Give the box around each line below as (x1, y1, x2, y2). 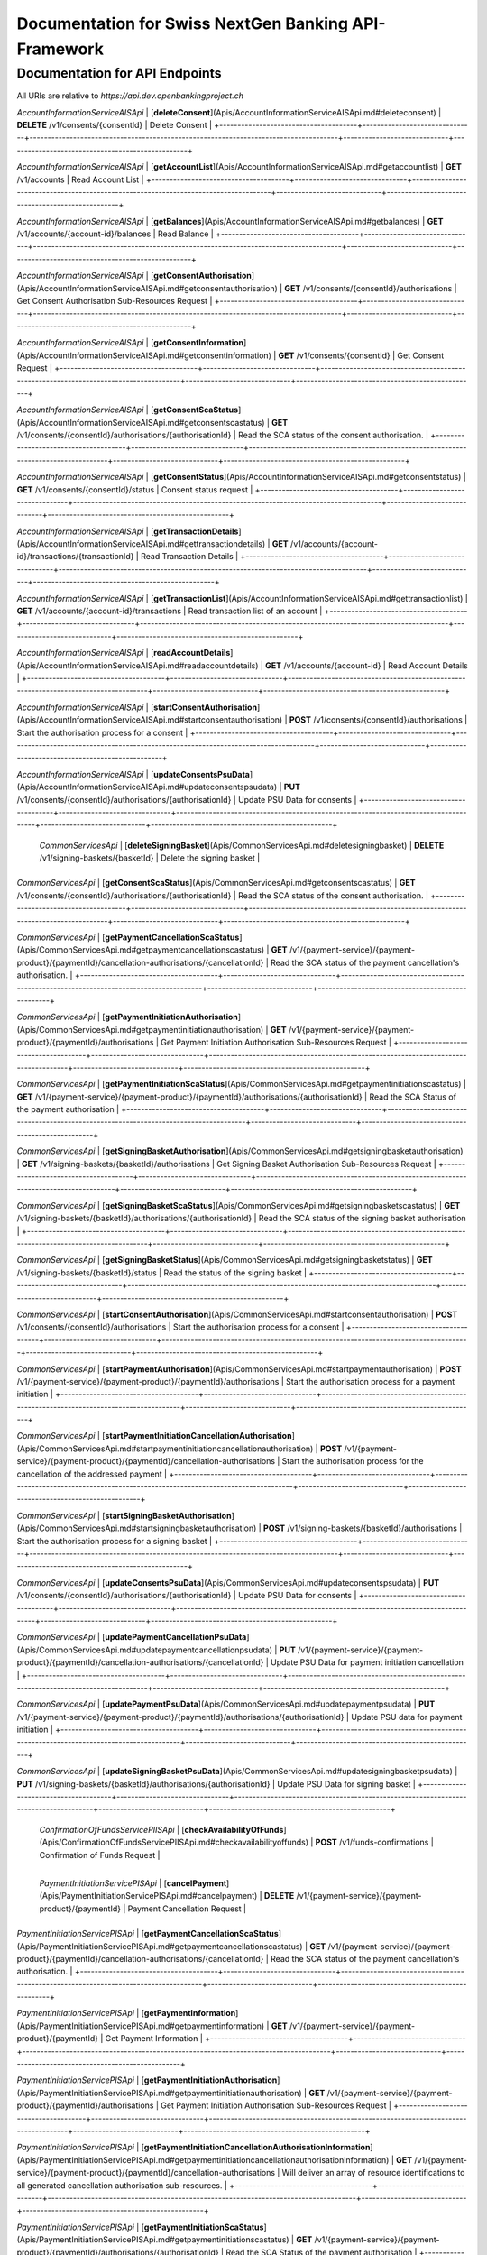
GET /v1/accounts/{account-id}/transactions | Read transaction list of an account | (16, 605, 323, 617)
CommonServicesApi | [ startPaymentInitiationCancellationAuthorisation (16, 1431, 292, 1441)
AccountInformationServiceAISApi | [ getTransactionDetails (16, 526, 239, 537)
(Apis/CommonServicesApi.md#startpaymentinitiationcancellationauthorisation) (16, 1443, 314, 1454)
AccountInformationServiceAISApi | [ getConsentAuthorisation (16, 271, 252, 281)
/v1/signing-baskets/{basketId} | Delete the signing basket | (39, 852, 261, 863)
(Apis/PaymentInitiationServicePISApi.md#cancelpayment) (39, 1891, 258, 1901)
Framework (16, 39, 104, 59)
